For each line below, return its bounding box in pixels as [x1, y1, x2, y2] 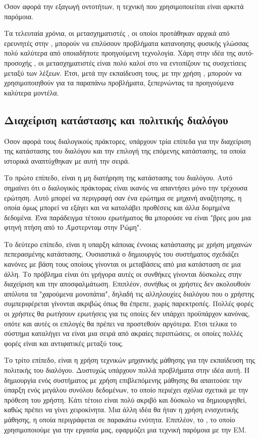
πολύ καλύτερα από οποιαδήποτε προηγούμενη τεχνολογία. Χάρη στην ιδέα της [4, 47, 236, 58]
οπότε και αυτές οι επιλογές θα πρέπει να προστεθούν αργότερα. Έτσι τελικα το [4, 318, 237, 328]
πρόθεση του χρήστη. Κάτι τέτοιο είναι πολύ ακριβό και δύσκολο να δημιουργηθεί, [4, 394, 247, 405]
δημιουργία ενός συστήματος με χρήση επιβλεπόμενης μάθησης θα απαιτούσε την [4, 374, 242, 385]
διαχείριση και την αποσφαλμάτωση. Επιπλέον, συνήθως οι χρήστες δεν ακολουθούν [4, 278, 251, 289]
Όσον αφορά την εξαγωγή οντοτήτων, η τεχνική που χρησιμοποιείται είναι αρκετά [4, 1, 244, 11]
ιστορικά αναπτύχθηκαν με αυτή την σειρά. [4, 155, 130, 166]
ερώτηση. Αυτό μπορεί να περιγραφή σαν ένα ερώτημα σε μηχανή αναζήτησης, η [4, 192, 242, 203]
